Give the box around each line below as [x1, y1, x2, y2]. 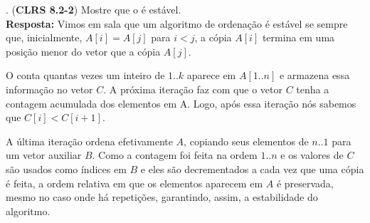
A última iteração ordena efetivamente [6, 133, 173, 148]
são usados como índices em [6, 161, 127, 176]
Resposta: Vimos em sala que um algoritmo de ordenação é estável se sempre [6, 16, 348, 31]
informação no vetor [6, 81, 93, 96]
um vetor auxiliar [6, 147, 82, 162]
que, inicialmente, [6, 30, 83, 45]
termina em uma [262, 30, 335, 45]
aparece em [186, 68, 236, 83]
